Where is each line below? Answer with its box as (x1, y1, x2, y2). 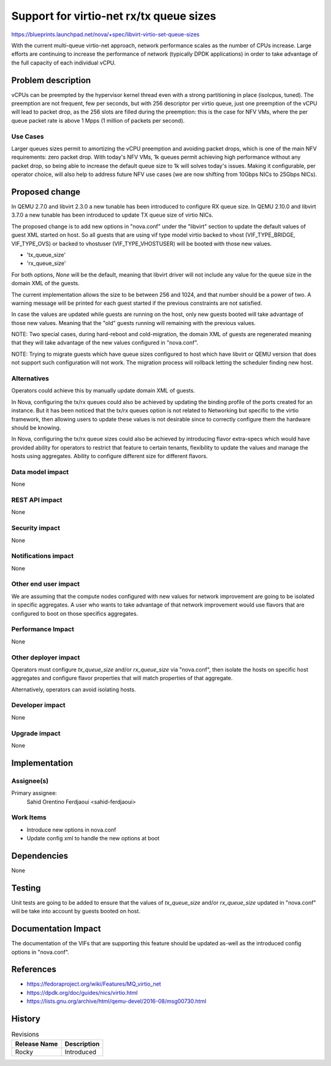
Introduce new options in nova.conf (26, 826, 116, 834)
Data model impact (11, 467, 69, 476)
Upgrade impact (11, 729, 61, 737)
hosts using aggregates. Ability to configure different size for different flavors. (11, 453, 208, 460)
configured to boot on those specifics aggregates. (11, 610, 138, 617)
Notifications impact (11, 552, 74, 561)
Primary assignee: (11, 789, 58, 797)
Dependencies (11, 850, 69, 861)
